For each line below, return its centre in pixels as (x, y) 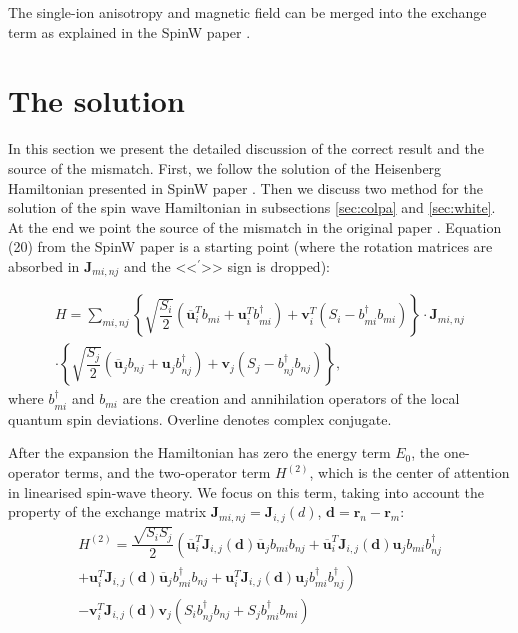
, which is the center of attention (409, 472)
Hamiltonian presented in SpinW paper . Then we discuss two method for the (245, 187)
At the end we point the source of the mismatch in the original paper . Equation (255, 226)
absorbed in (44, 265)
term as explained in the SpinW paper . (129, 31)
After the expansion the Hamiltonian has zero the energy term (199, 452)
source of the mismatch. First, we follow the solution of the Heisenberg (225, 167)
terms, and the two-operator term (167, 472)
